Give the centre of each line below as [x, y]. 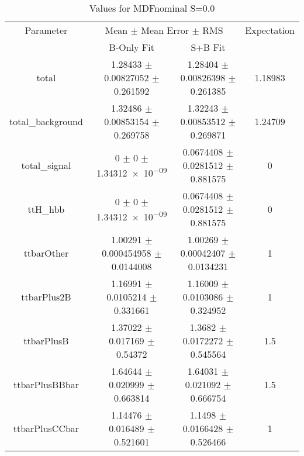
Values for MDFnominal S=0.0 [152, 8]
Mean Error [165, 30]
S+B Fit [208, 47]
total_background [46, 121]
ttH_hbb [46, 209]
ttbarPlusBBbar [46, 384]
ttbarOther [46, 253]
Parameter [46, 30]
